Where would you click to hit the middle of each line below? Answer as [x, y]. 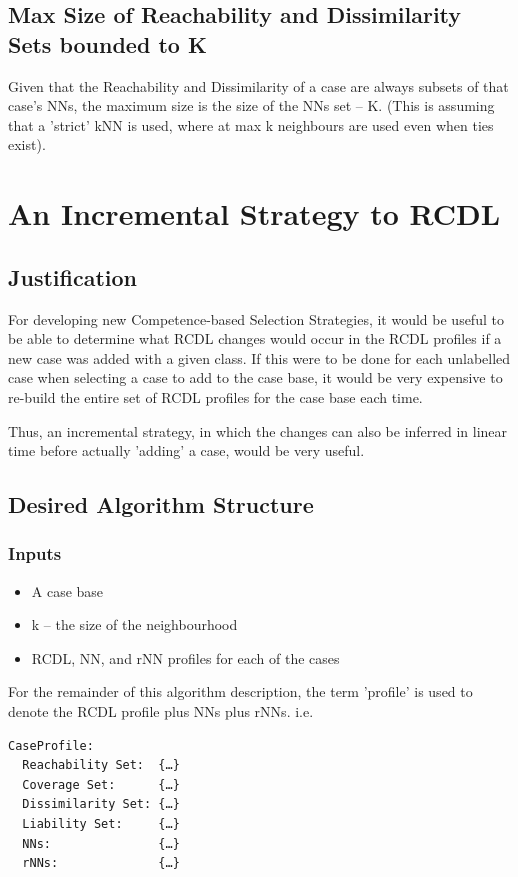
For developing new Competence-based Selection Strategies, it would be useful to [256, 318]
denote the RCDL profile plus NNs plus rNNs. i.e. [161, 711]
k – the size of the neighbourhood [134, 624]
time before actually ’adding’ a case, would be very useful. [186, 450]
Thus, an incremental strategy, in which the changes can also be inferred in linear [258, 430]
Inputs [35, 553]
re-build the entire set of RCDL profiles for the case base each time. [215, 396]
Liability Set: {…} [101, 824]
